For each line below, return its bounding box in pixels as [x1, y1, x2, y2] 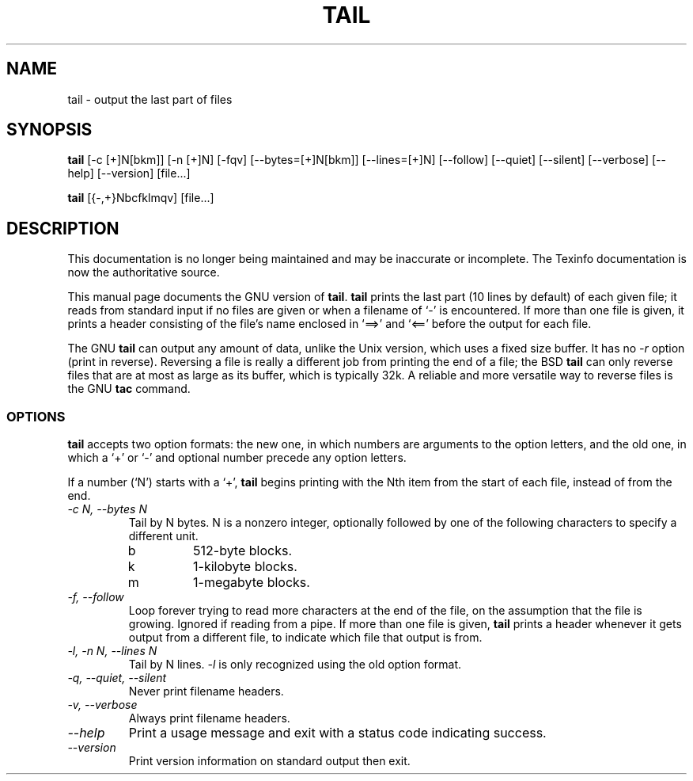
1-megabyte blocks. [193, 574, 310, 591]
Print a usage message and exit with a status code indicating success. [128, 725, 547, 741]
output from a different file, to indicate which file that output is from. [128, 631, 483, 645]
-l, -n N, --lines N [67, 644, 157, 658]
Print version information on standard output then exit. [128, 754, 411, 768]
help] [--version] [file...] [67, 166, 191, 181]
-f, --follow [67, 590, 124, 604]
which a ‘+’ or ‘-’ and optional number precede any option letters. [67, 451, 407, 465]
